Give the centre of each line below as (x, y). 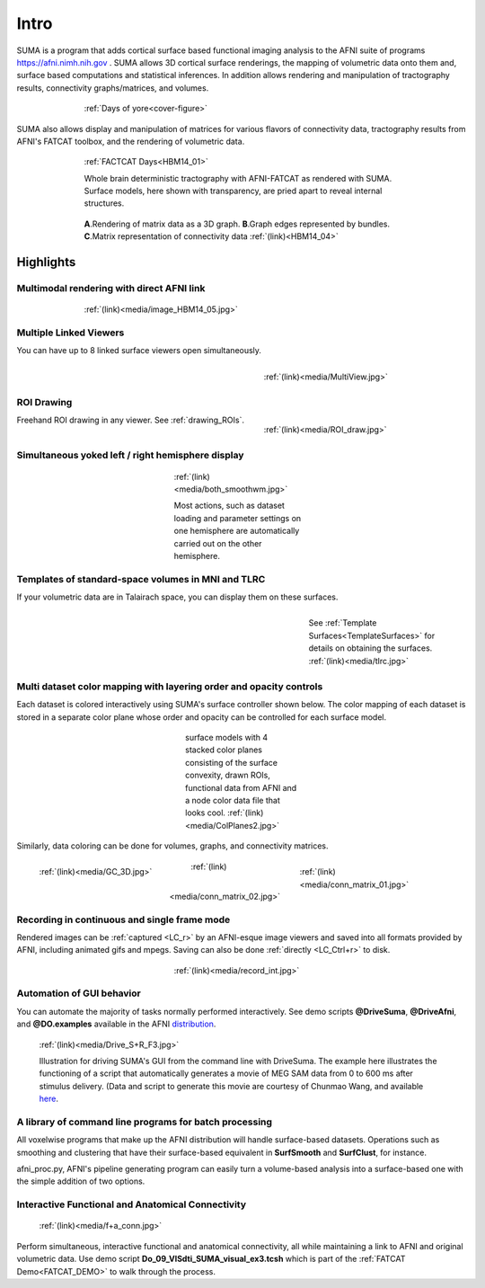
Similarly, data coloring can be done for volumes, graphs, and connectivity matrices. (172, 846)
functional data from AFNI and (241, 787)
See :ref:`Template (343, 623)
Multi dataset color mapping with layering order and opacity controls (170, 686)
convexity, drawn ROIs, (228, 775)
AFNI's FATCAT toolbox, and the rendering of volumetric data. (131, 141)
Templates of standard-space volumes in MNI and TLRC (141, 579)
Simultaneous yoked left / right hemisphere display (130, 456)
